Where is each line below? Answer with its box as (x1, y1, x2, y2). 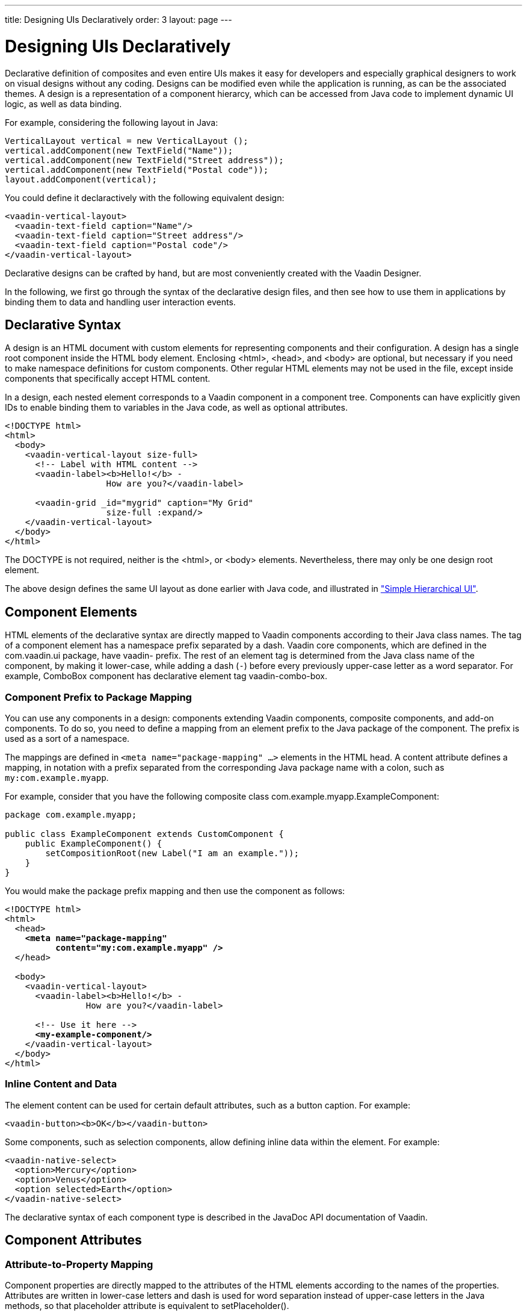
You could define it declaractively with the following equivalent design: (5, 192, 285, 203)
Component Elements (5, 604, 138, 620)
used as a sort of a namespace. (5, 733, 130, 744)
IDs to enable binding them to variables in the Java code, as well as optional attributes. (5, 402, 348, 413)
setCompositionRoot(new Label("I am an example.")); (45, 848, 299, 858)
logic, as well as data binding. (5, 98, 122, 109)
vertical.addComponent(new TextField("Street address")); (5, 155, 284, 165)
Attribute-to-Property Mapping (5, 1258, 153, 1270)
